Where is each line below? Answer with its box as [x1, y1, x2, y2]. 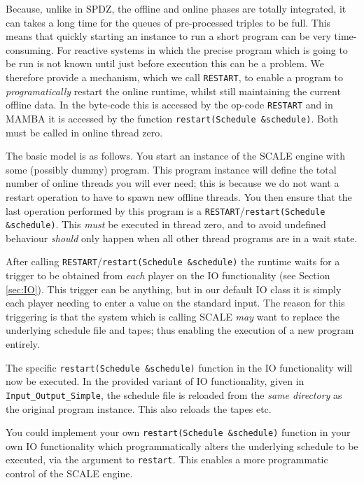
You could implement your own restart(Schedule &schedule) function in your [6, 425, 351, 440]
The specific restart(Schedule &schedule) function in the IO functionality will [6, 360, 353, 374]
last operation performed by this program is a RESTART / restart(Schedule [6, 203, 325, 218]
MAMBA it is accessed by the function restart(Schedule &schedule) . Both [6, 111, 339, 125]
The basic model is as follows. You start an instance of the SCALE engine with [6, 148, 346, 163]
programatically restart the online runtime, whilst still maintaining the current [6, 83, 341, 98]
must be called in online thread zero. [6, 125, 163, 139]
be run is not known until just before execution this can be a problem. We [6, 56, 324, 71]
